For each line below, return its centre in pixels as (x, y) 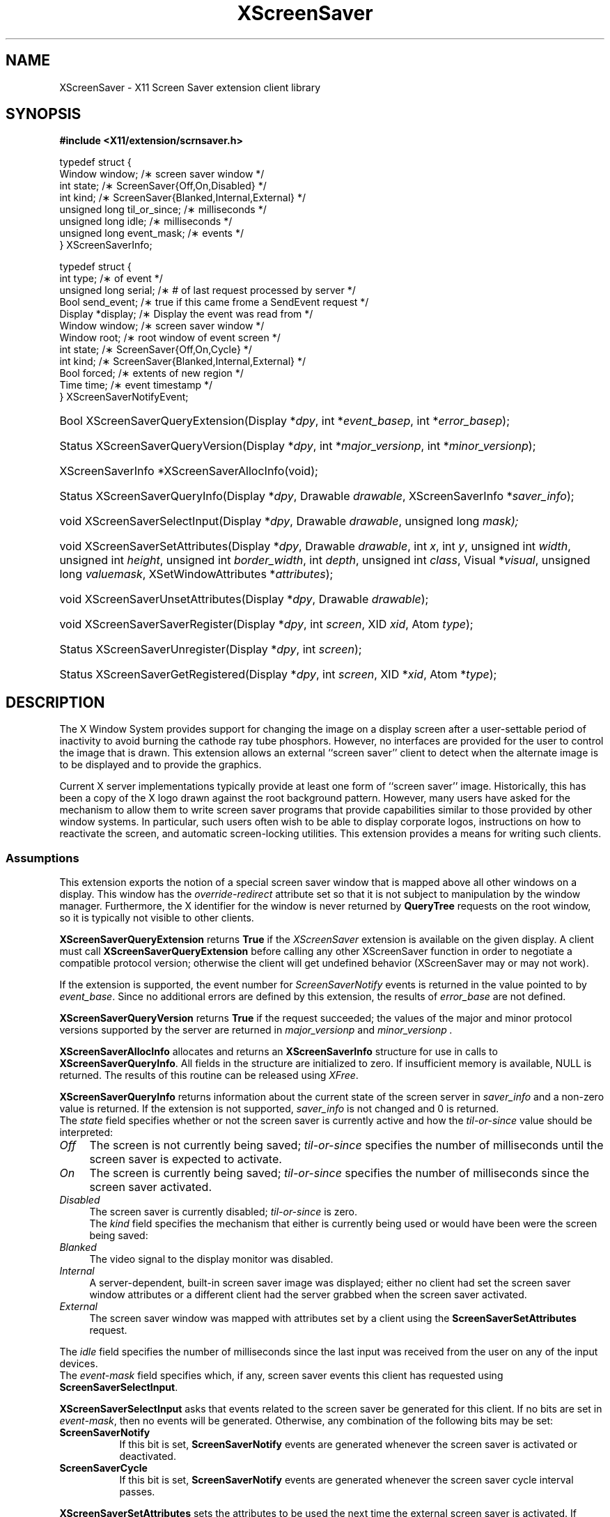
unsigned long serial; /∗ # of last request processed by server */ (208, 290)
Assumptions (42, 858)
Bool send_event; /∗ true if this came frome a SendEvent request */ (214, 302)
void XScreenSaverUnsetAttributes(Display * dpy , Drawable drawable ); (244, 599)
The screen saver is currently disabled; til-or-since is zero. (224, 1212)
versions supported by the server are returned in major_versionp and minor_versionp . (256, 1030)
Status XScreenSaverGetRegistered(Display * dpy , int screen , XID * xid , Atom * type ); (278, 675)
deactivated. (148, 1456)
